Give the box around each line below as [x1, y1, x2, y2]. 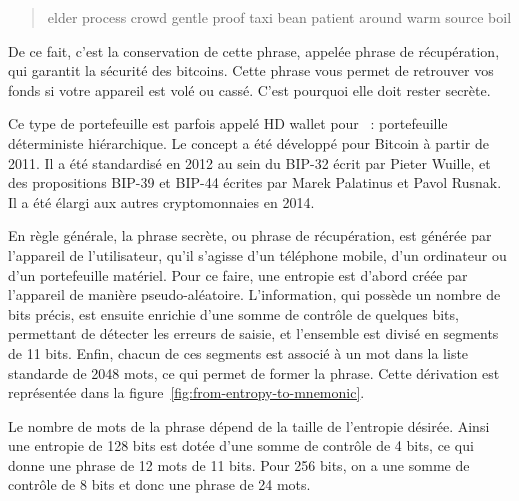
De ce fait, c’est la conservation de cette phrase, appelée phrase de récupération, [8, 40, 500, 61]
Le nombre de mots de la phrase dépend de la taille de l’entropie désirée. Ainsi [8, 415, 490, 436]
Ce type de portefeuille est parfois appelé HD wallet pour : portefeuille [8, 113, 448, 134]
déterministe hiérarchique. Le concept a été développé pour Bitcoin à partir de [8, 132, 489, 153]
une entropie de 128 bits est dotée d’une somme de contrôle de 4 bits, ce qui [8, 435, 474, 456]
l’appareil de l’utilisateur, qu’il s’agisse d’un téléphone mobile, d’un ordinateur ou [8, 244, 507, 265]
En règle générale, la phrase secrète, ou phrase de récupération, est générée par [8, 225, 492, 246]
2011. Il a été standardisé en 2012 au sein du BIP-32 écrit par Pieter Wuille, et [8, 152, 491, 173]
